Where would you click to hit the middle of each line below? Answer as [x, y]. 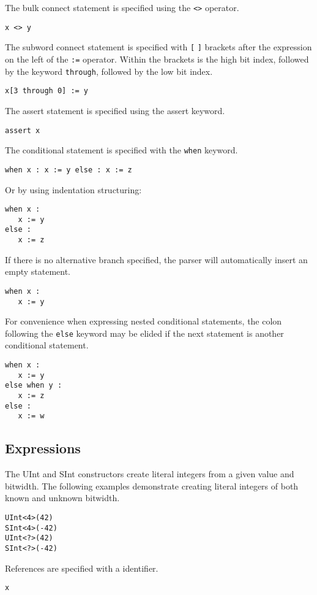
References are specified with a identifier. [82, 568]
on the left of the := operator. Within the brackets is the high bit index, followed [157, 59]
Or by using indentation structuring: [73, 189]
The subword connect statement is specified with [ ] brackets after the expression [158, 47]
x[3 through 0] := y [47, 91]
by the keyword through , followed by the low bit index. [109, 71]
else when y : [34, 386]
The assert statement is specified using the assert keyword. [115, 110]
